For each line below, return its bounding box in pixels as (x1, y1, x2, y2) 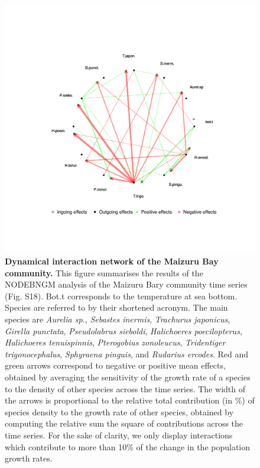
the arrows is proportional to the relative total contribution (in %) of (5, 394, 255, 406)
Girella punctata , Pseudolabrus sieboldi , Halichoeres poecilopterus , (5, 324, 242, 337)
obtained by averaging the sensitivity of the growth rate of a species (5, 370, 251, 383)
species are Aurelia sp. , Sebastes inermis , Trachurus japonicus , (5, 313, 230, 325)
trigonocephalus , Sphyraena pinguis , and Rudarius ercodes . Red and (5, 347, 249, 360)
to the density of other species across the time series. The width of (5, 382, 245, 395)
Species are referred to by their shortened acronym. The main (5, 301, 228, 314)
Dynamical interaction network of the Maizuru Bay (5, 255, 219, 267)
